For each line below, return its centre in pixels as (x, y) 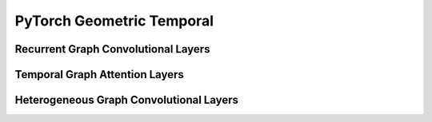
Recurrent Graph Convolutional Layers (112, 49)
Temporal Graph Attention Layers (99, 75)
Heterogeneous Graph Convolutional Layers (127, 100)
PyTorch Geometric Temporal (114, 21)
